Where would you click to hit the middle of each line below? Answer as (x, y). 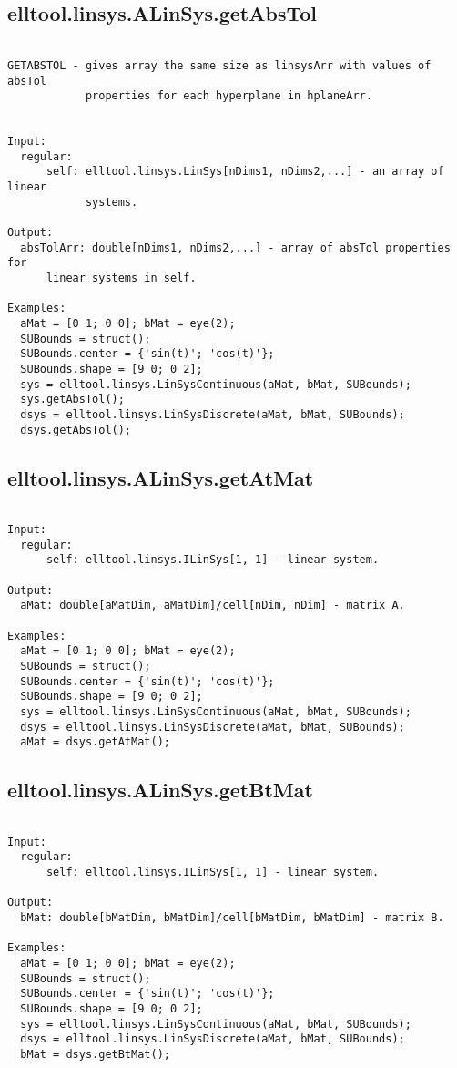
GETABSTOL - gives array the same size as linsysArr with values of (219, 65)
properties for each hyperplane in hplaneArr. (228, 96)
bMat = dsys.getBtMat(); (95, 1055)
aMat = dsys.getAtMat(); (95, 742)
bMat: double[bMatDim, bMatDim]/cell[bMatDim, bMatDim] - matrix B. (232, 918)
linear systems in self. (121, 278)
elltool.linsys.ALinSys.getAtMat (161, 477)
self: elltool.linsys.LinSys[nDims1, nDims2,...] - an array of (245, 172)
